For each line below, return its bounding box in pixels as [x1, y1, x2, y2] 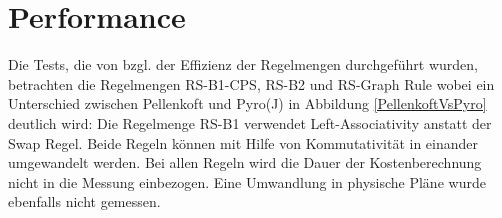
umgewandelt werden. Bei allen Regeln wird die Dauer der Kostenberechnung [8, 152, 482, 173]
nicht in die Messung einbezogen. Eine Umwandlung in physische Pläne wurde [8, 171, 486, 192]
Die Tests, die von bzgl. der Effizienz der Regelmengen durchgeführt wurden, [8, 54, 478, 75]
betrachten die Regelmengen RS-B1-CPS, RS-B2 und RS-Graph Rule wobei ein [8, 73, 495, 94]
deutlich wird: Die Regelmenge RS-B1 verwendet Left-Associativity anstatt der [8, 112, 492, 133]
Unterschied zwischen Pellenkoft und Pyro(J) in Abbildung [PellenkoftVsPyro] [8, 93, 487, 114]
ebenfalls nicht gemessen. [8, 191, 161, 212]
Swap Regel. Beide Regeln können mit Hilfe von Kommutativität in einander [8, 132, 479, 153]
